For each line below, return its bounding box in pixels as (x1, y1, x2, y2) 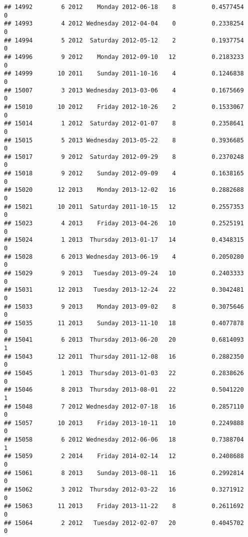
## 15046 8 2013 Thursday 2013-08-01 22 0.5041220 (4, 386, 244, 394)
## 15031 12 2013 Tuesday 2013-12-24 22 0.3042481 (4, 286, 244, 294)
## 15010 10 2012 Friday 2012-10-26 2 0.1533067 (4, 103, 244, 110)
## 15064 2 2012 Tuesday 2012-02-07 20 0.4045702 (4, 519, 244, 527)
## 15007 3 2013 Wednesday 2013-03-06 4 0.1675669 (4, 86, 244, 94)
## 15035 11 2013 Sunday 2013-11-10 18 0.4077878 (4, 319, 244, 327)
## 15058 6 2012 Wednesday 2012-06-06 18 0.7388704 (4, 436, 244, 444)
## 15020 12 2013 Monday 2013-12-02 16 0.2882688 (4, 186, 244, 194)
